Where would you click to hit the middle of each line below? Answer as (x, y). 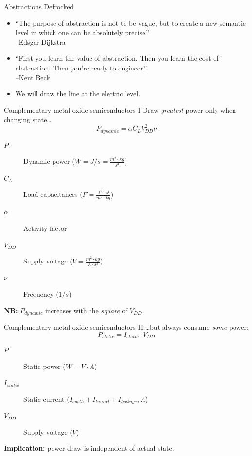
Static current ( (46, 398)
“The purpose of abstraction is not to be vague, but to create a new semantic (131, 23)
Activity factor (45, 228)
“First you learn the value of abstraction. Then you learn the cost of (117, 58)
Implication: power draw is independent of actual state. (89, 448)
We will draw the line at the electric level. (78, 94)
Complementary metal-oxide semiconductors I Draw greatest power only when (120, 110)
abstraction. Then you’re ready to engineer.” (81, 67)
